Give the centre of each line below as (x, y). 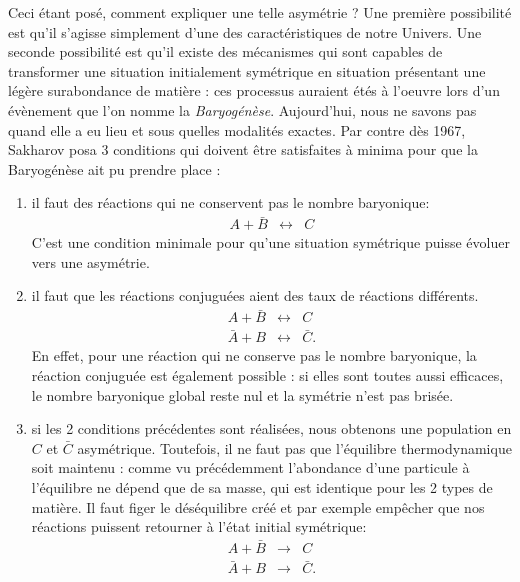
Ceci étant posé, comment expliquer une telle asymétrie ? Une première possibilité (260, 12)
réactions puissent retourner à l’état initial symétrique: (199, 526)
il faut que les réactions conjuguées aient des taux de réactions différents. (255, 295)
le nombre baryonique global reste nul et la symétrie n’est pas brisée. (242, 394)
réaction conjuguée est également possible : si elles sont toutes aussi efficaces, (267, 375)
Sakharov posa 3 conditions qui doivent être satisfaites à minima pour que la (243, 149)
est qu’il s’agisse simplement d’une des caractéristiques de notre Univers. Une (245, 31)
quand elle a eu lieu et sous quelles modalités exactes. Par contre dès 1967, (237, 129)
